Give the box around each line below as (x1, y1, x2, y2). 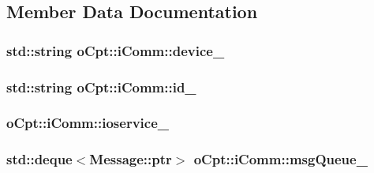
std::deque (6, 149, 73, 169)
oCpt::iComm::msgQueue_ (193, 149, 368, 169)
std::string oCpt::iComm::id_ (6, 77, 196, 96)
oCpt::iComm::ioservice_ (6, 113, 169, 133)
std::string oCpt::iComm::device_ (6, 40, 225, 60)
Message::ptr (89, 149, 172, 169)
